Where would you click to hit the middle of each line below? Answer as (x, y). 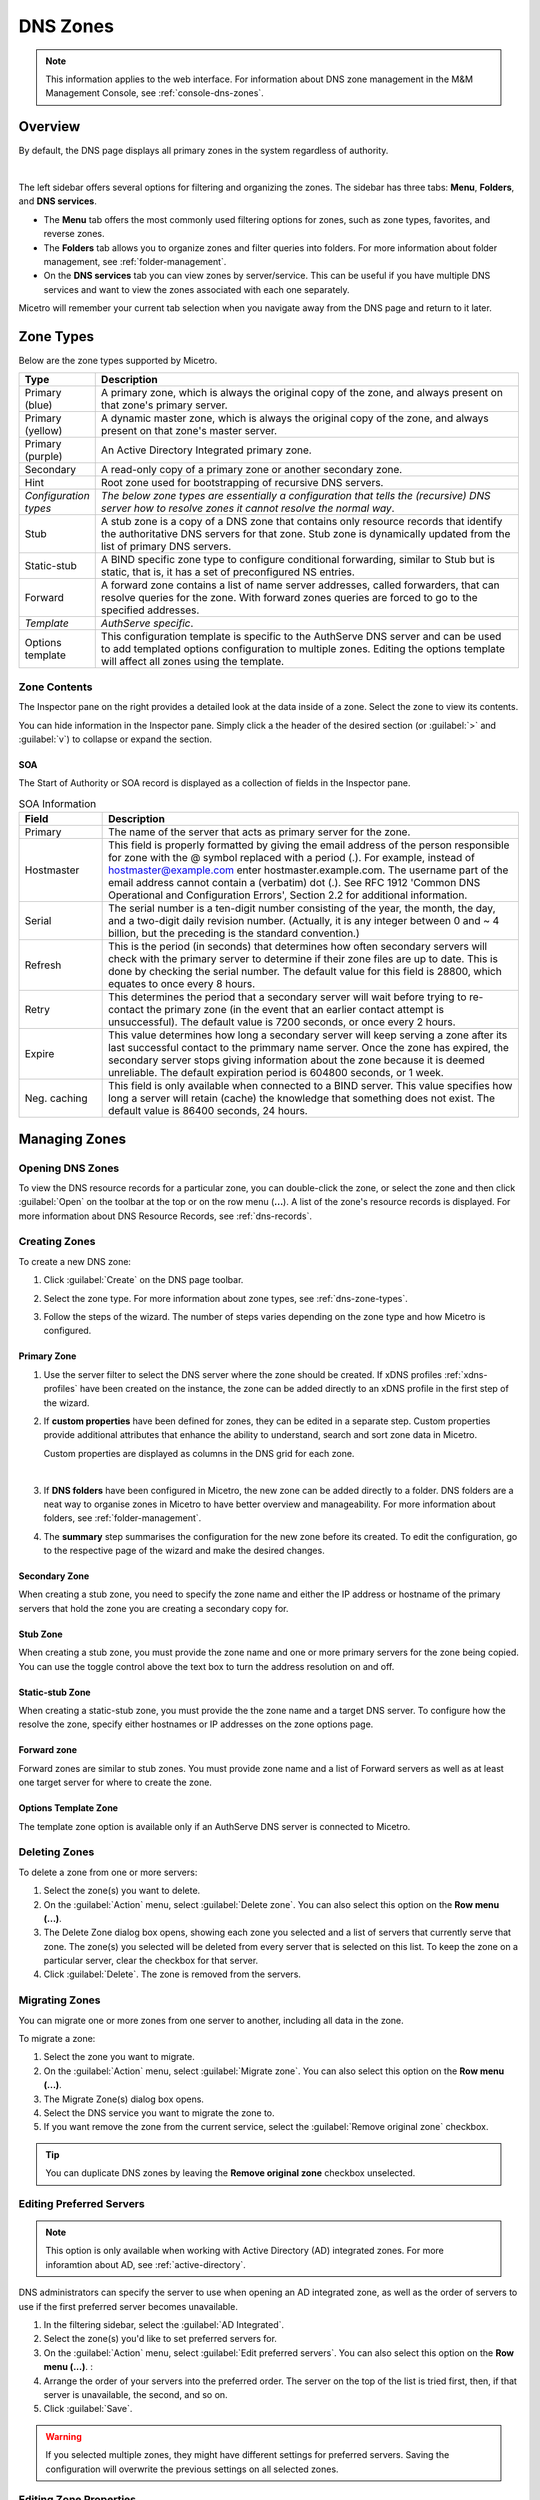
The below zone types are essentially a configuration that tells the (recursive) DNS (295, 496)
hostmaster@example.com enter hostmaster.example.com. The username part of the (308, 870)
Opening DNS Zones (69, 1168)
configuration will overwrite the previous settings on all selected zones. (192, 2469)
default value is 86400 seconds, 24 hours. (208, 1111)
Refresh (43, 965)
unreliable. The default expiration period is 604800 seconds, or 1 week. (276, 1073)
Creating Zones (57, 1242)
